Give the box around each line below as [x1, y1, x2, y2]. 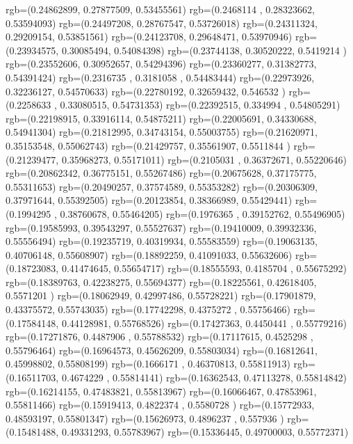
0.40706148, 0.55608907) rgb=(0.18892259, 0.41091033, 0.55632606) [6, 247, 293, 262]
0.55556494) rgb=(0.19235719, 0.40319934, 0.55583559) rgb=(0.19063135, [6, 234, 318, 248]
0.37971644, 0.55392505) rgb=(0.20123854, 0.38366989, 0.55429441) [6, 193, 293, 207]
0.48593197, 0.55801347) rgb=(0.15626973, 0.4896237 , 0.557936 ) [6, 411, 284, 425]
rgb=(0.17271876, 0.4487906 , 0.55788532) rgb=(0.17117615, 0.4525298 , [6, 329, 313, 344]
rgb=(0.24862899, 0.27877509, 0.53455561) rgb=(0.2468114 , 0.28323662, [6, 2, 315, 16]
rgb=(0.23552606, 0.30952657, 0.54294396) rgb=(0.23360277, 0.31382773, [6, 56, 317, 71]
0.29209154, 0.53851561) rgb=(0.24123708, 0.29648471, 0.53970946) [6, 29, 293, 44]
